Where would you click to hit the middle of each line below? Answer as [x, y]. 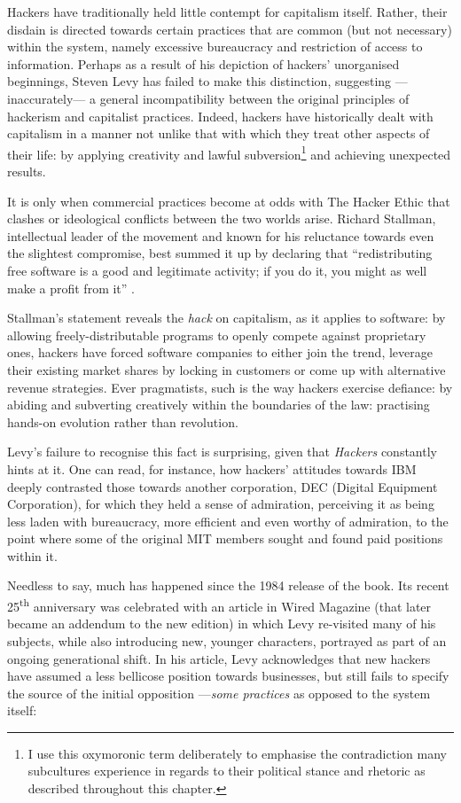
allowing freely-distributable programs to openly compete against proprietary [217, 335]
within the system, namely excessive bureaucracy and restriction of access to [215, 47]
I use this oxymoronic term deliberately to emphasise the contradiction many [237, 753]
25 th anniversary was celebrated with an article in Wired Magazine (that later [219, 605]
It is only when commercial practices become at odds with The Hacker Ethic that [229, 201]
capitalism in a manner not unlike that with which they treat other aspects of [219, 133]
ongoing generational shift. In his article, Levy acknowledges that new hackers [219, 658]
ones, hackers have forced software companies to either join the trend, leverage [220, 352]
